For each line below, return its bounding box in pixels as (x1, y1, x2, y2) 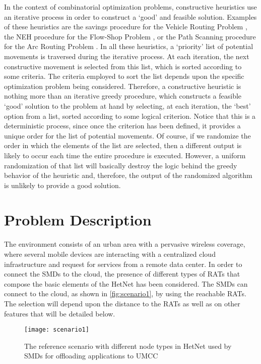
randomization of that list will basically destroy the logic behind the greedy (4, 160, 237, 170)
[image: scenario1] (24, 326, 89, 334)
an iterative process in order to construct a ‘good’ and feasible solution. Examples (4, 11, 257, 22)
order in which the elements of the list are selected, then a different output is (4, 140, 242, 151)
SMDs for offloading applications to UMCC (24, 350, 158, 361)
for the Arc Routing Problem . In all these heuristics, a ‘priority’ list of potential (4, 41, 253, 52)
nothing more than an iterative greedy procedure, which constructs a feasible (4, 90, 242, 101)
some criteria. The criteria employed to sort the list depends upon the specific (4, 71, 244, 81)
